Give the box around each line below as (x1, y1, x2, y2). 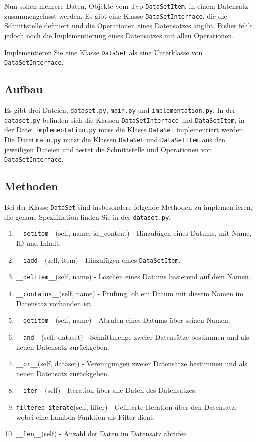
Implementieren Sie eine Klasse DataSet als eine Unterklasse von (4, 47, 203, 57)
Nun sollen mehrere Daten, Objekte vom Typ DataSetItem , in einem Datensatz (4, 1, 248, 11)
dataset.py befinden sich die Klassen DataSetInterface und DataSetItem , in (4, 114, 245, 125)
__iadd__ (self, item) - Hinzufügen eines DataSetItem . (16, 254, 181, 265)
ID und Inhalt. (16, 238, 61, 248)
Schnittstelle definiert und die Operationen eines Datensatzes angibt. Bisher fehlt (4, 20, 253, 31)
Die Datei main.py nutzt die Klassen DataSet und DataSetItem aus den (4, 134, 226, 144)
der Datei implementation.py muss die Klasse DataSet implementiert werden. (4, 124, 245, 135)
